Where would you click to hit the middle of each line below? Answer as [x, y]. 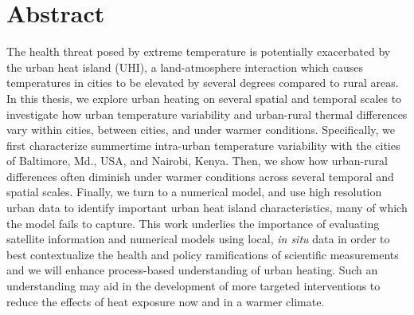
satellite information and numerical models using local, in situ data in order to [198, 239]
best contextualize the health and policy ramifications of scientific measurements [203, 254]
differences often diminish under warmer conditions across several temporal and [200, 176]
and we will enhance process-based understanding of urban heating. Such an [192, 270]
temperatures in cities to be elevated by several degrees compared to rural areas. [203, 83]
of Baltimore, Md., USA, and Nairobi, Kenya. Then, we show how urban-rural [197, 161]
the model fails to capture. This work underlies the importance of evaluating [193, 223]
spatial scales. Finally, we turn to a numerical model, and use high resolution [194, 192]
